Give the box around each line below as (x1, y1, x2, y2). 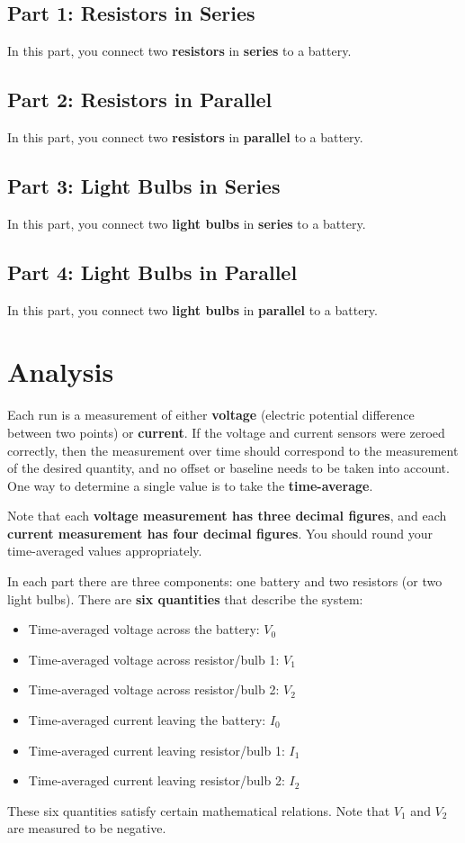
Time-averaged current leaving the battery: (28, 711, 266, 730)
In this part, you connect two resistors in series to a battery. (7, 41, 352, 60)
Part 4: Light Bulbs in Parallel (7, 258, 298, 286)
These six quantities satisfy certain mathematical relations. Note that (7, 801, 390, 820)
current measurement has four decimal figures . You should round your (7, 523, 433, 542)
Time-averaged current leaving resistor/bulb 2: (28, 771, 285, 790)
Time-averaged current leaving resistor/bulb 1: (28, 740, 285, 759)
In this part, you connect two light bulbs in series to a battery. (7, 213, 366, 232)
